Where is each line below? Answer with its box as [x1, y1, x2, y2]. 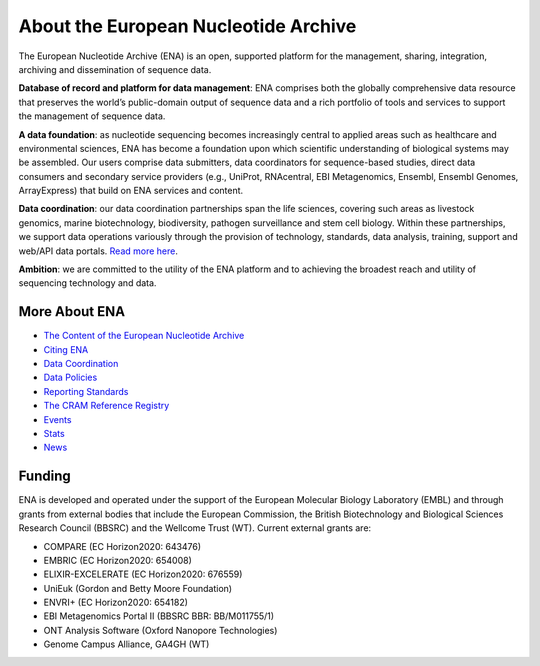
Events [43, 413, 72, 425]
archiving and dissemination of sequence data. [18, 63, 212, 75]
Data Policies [43, 371, 98, 384]
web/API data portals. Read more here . [18, 245, 179, 257]
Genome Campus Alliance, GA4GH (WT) [43, 638, 210, 650]
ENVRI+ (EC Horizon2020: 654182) [43, 596, 189, 609]
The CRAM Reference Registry [43, 400, 170, 412]
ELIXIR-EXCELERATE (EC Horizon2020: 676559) [43, 568, 243, 580]
